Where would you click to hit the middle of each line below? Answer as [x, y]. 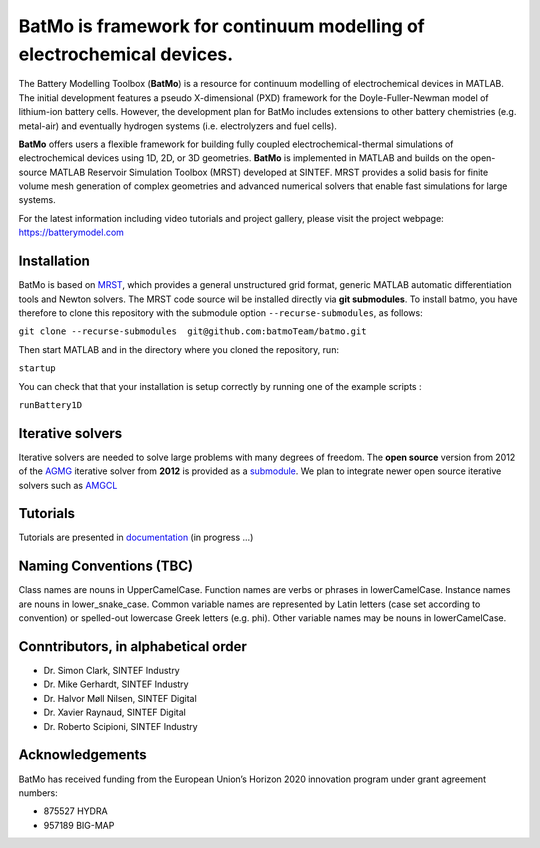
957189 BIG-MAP [79, 825]
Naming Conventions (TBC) [106, 566]
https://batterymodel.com [71, 232]
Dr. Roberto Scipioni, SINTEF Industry [121, 726]
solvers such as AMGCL [68, 485]
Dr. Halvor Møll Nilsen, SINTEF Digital [120, 698]
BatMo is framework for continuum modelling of [221, 26]
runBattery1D [50, 404]
